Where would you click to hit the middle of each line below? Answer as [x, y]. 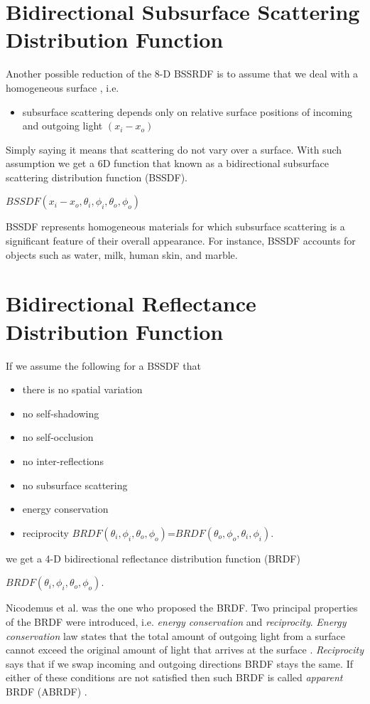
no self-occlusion [58, 437]
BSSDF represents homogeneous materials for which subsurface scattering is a [175, 226]
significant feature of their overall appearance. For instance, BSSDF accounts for [181, 241]
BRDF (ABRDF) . [47, 691]
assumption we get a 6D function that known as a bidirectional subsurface [167, 163]
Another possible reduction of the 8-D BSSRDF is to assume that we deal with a [182, 74]
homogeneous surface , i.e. [62, 87]
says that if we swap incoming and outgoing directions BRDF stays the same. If [179, 663]
